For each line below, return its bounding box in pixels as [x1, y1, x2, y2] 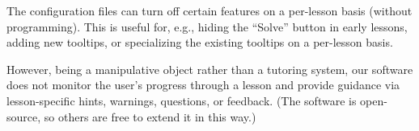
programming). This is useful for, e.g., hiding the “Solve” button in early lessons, [6, 18, 408, 35]
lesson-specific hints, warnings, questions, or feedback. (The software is [6, 92, 357, 108]
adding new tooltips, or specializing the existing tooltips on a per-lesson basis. [6, 34, 393, 51]
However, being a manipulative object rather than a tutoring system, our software [6, 60, 413, 77]
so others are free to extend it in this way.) [44, 108, 256, 125]
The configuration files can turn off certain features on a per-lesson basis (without [6, 2, 413, 18]
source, [6, 108, 41, 125]
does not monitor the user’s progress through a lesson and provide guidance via [6, 76, 400, 93]
